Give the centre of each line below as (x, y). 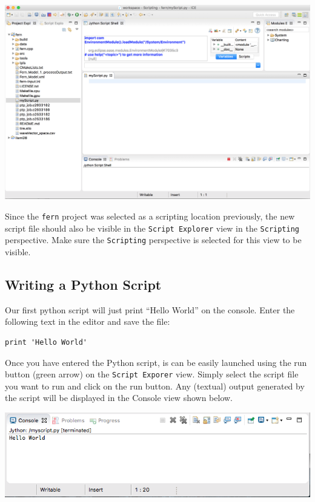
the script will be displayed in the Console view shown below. (119, 398)
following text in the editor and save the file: (88, 321)
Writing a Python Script (83, 284)
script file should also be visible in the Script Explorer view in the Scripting (152, 228)
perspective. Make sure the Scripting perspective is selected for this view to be (153, 240)
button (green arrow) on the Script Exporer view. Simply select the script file (152, 374)
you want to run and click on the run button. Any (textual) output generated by (155, 386)
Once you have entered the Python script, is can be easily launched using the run (156, 362)
